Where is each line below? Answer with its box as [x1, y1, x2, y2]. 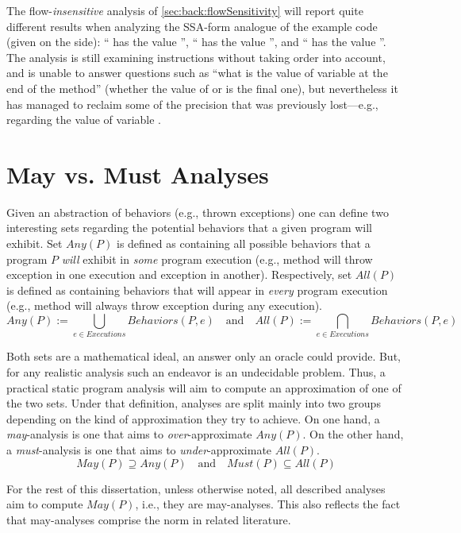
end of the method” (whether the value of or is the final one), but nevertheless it [6, 79, 398, 96]
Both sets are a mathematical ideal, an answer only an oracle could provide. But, [6, 348, 401, 365]
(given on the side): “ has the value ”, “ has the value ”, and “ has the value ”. [6, 33, 386, 50]
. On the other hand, [302, 426, 404, 442]
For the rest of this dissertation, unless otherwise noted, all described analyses [6, 480, 386, 496]
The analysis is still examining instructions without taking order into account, [6, 48, 386, 65]
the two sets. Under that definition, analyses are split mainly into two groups [6, 395, 381, 411]
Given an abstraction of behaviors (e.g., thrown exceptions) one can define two [6, 203, 389, 220]
